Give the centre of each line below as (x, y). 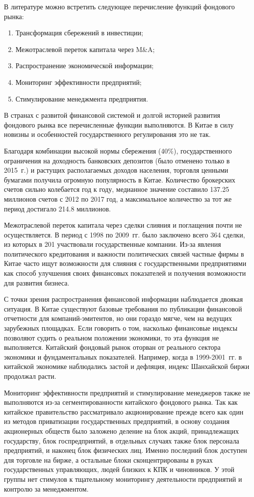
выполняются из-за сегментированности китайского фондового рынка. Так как (121, 402)
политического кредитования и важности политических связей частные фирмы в (124, 253)
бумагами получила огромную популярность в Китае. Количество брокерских (120, 179)
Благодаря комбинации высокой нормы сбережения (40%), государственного (118, 150)
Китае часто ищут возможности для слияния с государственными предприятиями (125, 263)
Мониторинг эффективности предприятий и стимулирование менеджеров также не (127, 392)
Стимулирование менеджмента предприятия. (82, 98)
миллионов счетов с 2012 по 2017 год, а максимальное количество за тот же (118, 198)
